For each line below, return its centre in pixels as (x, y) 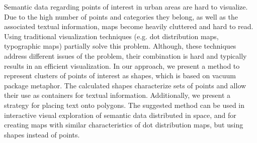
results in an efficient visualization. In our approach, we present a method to (122, 65)
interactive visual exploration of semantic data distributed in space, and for (120, 115)
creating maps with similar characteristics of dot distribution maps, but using (124, 125)
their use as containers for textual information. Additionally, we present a (117, 95)
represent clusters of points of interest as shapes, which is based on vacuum (120, 76)
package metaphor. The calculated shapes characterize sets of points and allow (125, 85)
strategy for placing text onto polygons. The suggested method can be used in (124, 105)
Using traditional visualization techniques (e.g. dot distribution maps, (111, 36)
